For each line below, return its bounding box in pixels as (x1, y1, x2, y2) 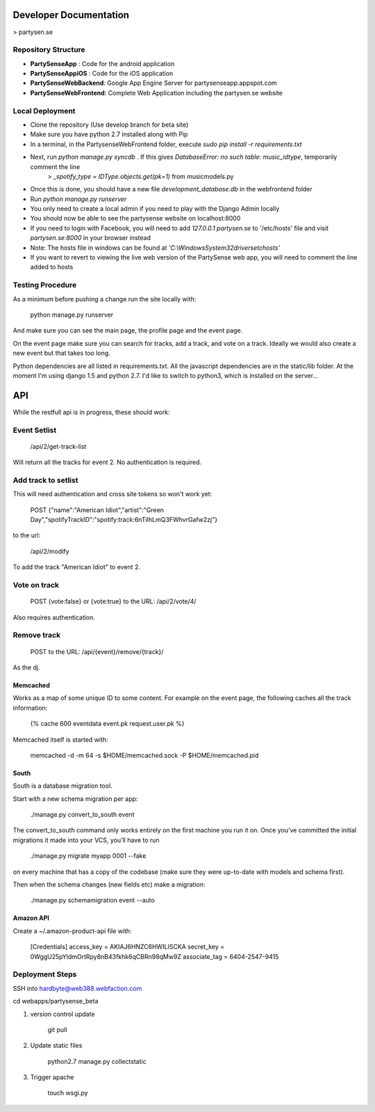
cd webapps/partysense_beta (12, 997, 99, 1006)
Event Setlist (12, 425, 57, 435)
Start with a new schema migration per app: (12, 794, 138, 803)
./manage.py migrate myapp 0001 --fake (30, 852, 147, 860)
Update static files (30, 1041, 83, 1050)
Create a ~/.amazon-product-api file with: (12, 926, 132, 935)
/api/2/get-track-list (30, 442, 87, 450)
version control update (30, 1010, 95, 1018)
